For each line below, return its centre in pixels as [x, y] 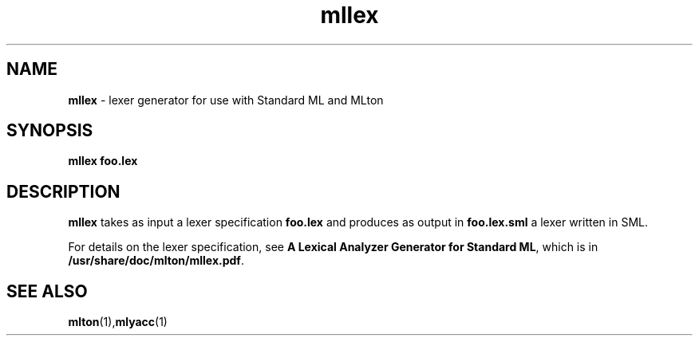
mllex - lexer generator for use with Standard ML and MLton [226, 100]
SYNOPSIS [50, 131]
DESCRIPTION [63, 191]
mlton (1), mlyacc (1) [118, 322]
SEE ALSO [47, 291]
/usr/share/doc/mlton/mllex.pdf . [156, 261]
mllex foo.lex [103, 161]
